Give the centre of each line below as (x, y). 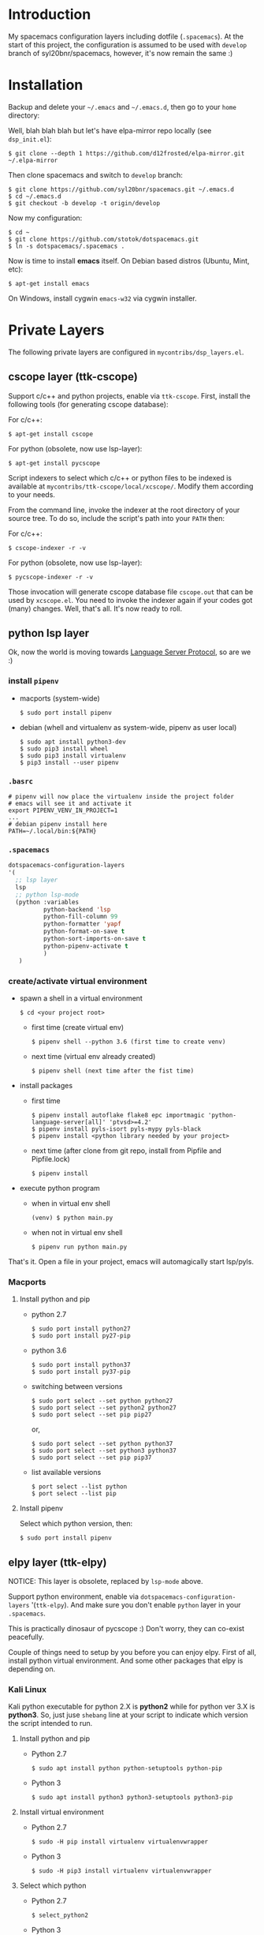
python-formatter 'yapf (82, 924)
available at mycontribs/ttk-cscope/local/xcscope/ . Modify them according (131, 486)
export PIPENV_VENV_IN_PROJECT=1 (63, 810)
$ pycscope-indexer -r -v (50, 577)
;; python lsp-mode (47, 895)
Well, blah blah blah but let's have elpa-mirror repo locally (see (110, 130)
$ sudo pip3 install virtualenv (73, 755)
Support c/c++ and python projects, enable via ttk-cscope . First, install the (129, 395)
